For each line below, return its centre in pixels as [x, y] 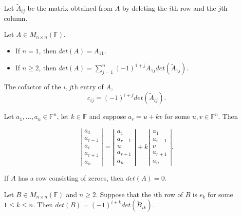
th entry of [88, 87]
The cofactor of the [33, 87]
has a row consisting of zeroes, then [71, 178]
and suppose [108, 116]
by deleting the [144, 8]
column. [16, 18]
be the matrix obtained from [70, 8]
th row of [169, 194]
